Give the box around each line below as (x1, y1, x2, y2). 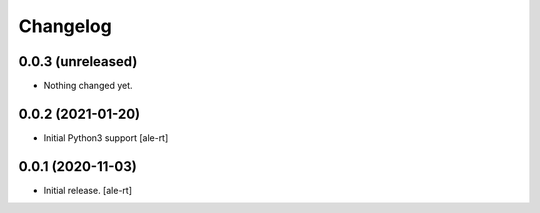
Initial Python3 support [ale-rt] (43, 131, 169, 144)
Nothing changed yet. (43, 80, 134, 92)
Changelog (18, 15, 112, 37)
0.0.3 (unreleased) (18, 53, 138, 70)
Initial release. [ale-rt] (43, 184, 132, 196)
